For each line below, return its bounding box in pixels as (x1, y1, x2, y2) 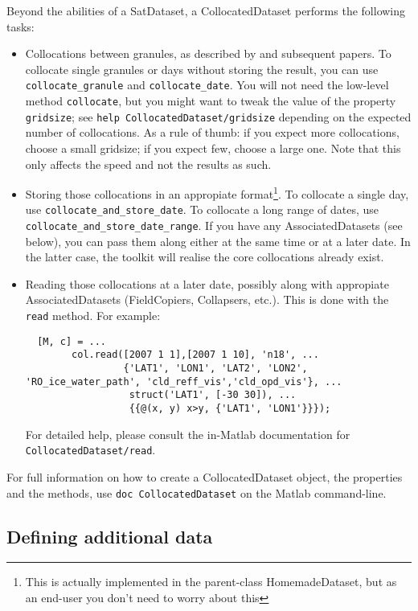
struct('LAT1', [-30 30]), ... (129, 389, 297, 401)
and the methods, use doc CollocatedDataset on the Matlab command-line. (6, 484, 387, 501)
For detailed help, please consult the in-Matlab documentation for (25, 425, 350, 442)
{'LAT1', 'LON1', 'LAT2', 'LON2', (123, 363, 308, 375)
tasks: (6, 18, 35, 35)
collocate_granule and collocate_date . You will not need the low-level (25, 76, 389, 93)
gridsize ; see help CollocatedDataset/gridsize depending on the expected (25, 108, 412, 125)
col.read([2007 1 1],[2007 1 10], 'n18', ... (72, 349, 319, 361)
